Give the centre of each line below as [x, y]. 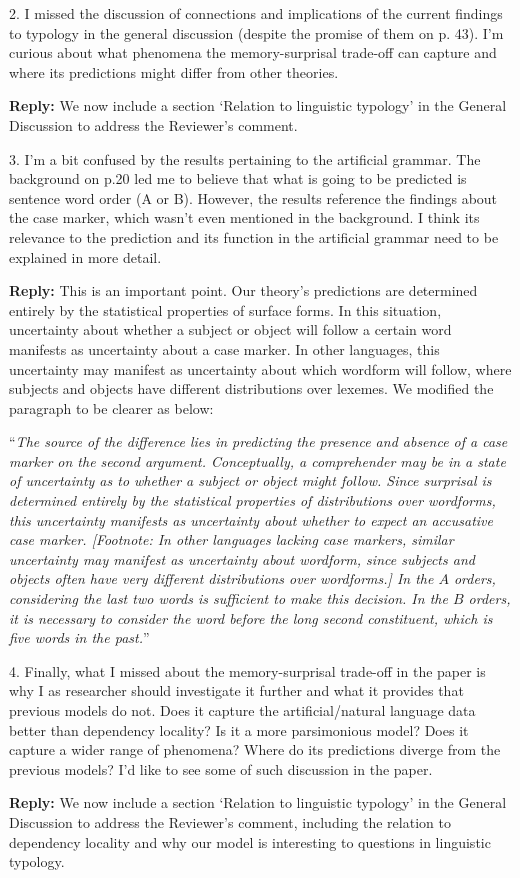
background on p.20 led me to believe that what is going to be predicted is [238, 178]
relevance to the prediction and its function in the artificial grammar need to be [254, 236]
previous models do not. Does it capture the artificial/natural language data [242, 710]
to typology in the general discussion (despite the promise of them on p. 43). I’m [256, 32]
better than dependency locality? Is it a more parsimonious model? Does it [239, 729]
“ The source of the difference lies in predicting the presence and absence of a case [258, 441]
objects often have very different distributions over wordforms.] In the [221, 578]
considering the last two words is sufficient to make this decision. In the [228, 598]
